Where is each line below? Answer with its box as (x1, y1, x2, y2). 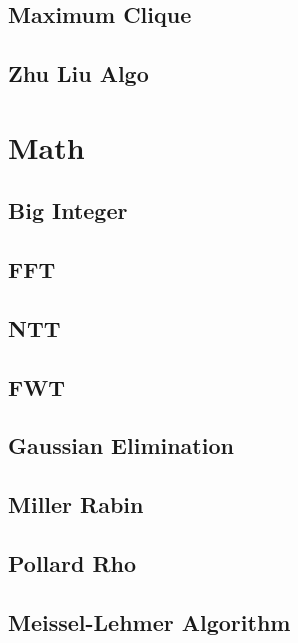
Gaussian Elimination (8, 430, 234, 461)
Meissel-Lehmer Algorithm (8, 606, 291, 637)
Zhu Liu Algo (8, 58, 149, 89)
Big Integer (8, 195, 128, 226)
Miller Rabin (8, 489, 144, 520)
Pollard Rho (8, 548, 137, 579)
